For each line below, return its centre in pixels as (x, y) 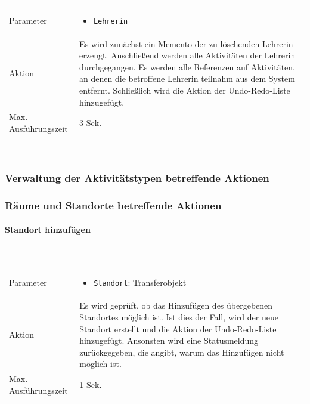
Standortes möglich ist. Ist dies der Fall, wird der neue (179, 317)
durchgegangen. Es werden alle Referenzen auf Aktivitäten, (187, 67)
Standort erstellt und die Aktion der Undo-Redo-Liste (178, 329)
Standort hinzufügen (48, 229)
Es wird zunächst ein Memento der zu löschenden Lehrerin (186, 43)
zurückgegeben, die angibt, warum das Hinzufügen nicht (182, 352)
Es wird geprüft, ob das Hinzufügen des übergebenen (176, 305)
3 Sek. (91, 123)
